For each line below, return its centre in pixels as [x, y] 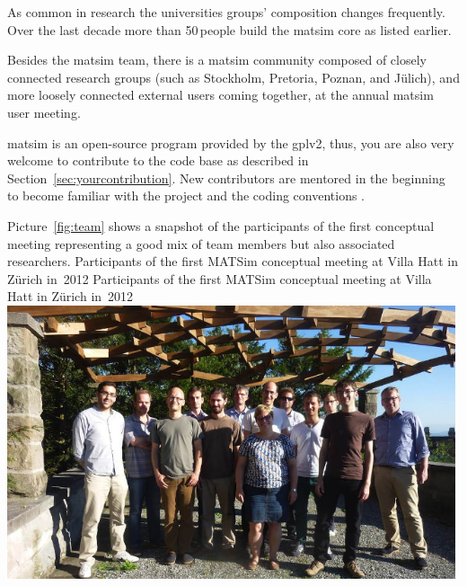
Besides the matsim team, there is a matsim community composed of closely [217, 60]
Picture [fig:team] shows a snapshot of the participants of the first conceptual [221, 225]
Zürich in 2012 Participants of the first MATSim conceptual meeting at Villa [220, 278]
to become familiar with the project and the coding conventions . [186, 195]
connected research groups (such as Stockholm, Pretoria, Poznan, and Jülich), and [233, 77]
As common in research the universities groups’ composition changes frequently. [226, 12]
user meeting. [44, 112]
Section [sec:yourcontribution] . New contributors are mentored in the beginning [226, 178]
